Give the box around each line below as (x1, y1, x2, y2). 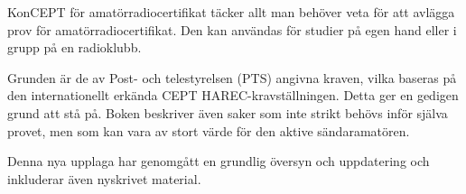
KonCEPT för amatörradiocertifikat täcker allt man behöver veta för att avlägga (7, 3, 455, 21)
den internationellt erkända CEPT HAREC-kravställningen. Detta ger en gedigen (7, 86, 459, 105)
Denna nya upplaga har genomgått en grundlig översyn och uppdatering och (7, 152, 430, 171)
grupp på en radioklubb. (7, 38, 142, 57)
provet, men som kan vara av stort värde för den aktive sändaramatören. (7, 121, 410, 140)
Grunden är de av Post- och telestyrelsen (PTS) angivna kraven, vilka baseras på (7, 68, 457, 87)
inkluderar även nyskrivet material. (7, 169, 201, 188)
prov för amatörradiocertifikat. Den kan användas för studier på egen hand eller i (7, 20, 457, 39)
